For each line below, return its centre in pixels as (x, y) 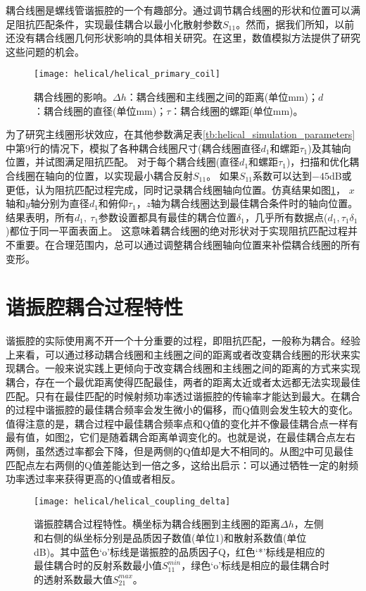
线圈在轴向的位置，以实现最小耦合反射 (104, 175)
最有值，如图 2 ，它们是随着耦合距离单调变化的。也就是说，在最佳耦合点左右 (181, 437)
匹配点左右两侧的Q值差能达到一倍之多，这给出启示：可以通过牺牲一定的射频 (182, 465)
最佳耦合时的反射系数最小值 (98, 565)
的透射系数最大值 (73, 579)
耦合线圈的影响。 (73, 97)
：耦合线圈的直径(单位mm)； (100, 110)
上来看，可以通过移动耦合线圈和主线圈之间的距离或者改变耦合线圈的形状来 (178, 354)
